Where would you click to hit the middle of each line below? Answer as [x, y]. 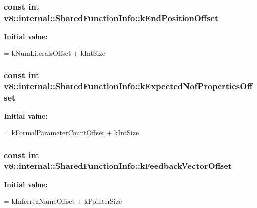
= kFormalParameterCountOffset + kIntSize [72, 132]
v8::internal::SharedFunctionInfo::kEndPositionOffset [111, 18]
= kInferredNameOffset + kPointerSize [63, 201]
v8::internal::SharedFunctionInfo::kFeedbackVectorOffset [118, 166]
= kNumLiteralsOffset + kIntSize [55, 53]
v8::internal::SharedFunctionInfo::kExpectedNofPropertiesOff [128, 86]
